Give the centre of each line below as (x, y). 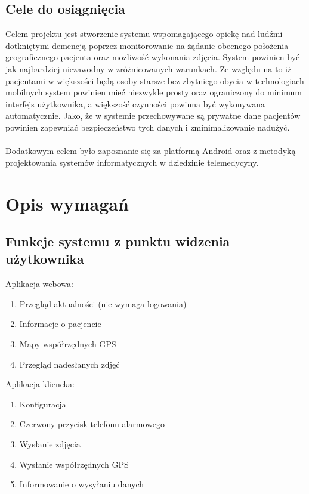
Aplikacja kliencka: (40, 384)
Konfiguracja (43, 404)
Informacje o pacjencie (60, 324)
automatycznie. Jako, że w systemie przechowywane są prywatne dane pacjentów (153, 115)
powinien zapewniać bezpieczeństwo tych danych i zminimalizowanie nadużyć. (148, 127)
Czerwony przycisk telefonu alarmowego (92, 424)
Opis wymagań (67, 203)
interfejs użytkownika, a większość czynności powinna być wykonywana (135, 104)
